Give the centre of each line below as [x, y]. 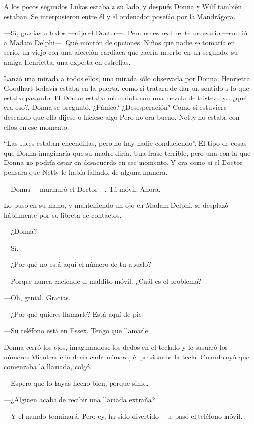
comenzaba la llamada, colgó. [48, 366]
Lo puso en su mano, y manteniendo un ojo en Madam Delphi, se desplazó [116, 205]
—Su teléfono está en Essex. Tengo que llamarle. [77, 330]
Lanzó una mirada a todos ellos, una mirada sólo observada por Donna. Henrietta [127, 78]
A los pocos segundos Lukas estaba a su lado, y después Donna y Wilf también [123, 6]
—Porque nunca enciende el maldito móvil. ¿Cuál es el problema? [103, 281]
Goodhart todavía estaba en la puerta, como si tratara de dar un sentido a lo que [127, 88]
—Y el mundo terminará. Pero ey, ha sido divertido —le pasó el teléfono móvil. [123, 416]
